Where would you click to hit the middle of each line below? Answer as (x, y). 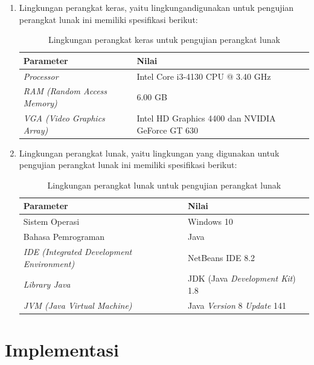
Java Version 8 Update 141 (237, 305)
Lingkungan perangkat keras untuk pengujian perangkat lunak (164, 40)
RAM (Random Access (65, 91)
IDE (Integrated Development (78, 251)
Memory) (40, 103)
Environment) (49, 263)
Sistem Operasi (51, 221)
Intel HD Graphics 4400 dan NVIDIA (206, 118)
